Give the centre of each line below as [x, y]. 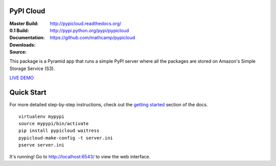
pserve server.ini [42, 145]
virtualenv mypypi [42, 116]
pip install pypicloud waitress [59, 131]
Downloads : [22, 45]
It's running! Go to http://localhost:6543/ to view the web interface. [80, 156]
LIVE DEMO [22, 78]
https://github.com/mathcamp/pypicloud [93, 38]
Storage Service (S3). [32, 68]
